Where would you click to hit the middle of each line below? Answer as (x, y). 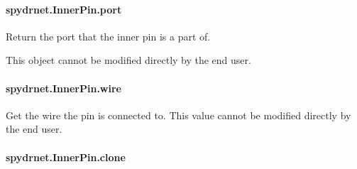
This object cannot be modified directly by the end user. (128, 60)
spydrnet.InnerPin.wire (64, 88)
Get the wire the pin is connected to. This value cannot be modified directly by (178, 115)
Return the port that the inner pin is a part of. (108, 36)
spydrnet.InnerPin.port (64, 9)
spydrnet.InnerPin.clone (66, 157)
